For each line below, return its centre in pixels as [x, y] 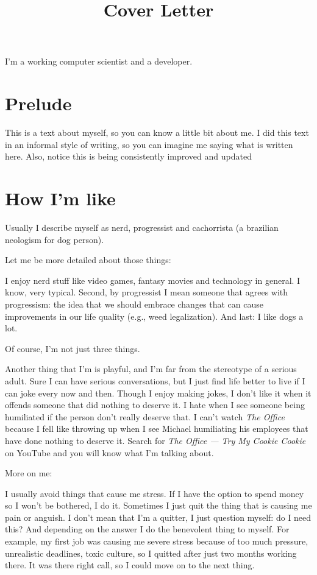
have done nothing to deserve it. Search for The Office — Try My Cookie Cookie [155, 440]
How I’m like [60, 198]
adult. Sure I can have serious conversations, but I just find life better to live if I [155, 380]
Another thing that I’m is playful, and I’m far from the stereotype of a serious [151, 369]
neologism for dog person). [55, 239]
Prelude [38, 103]
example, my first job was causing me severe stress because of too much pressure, [157, 541]
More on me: [29, 473]
